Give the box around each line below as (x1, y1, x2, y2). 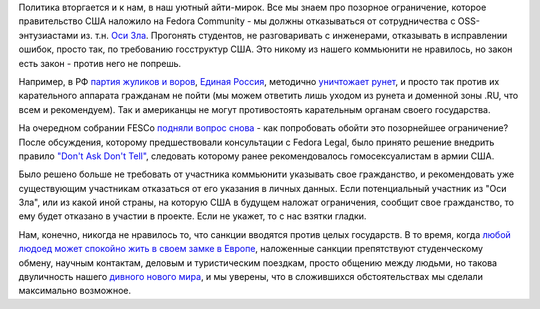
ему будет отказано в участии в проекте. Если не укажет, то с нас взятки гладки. (18, 210, 367, 222)
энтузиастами (18, 29, 79, 41)
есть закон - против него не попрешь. (18, 57, 182, 69)
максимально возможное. (18, 285, 132, 297)
